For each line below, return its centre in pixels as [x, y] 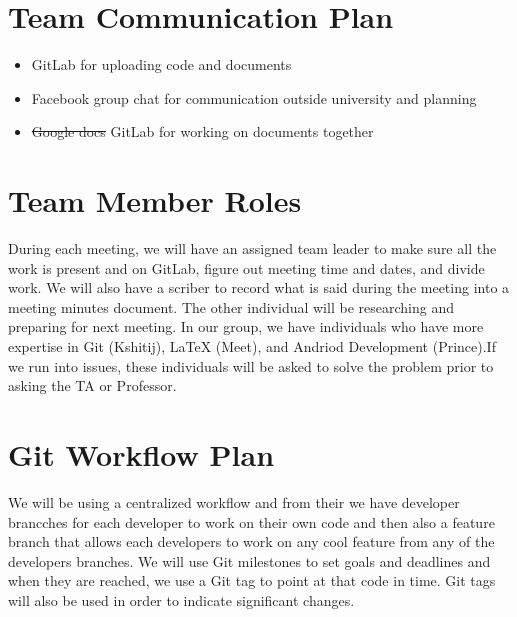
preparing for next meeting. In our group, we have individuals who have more [246, 326]
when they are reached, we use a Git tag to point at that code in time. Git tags [252, 580]
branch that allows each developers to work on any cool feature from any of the [251, 541]
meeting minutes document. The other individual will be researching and [231, 306]
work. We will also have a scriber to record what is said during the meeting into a [259, 287]
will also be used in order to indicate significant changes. [181, 599]
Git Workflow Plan [141, 453]
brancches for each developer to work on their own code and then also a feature [251, 521]
